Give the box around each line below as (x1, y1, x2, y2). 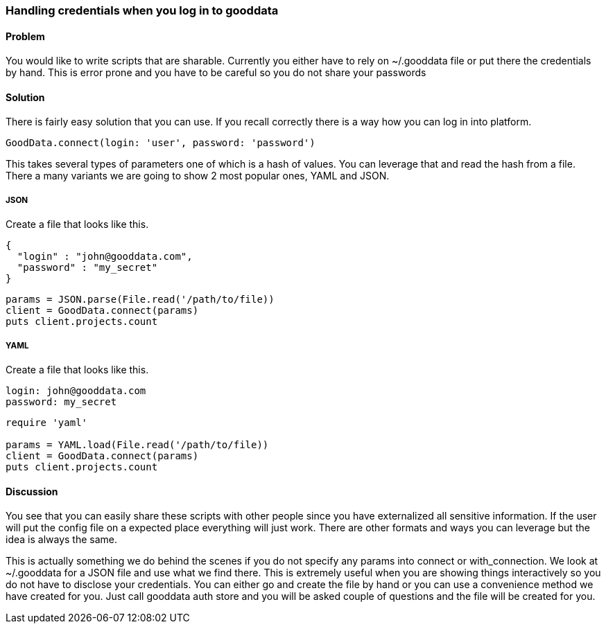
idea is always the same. (6, 533, 118, 546)
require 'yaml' (6, 417, 88, 428)
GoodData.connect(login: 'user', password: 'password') (6, 137, 315, 149)
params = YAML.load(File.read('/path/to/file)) (6, 439, 269, 450)
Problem (6, 30, 45, 42)
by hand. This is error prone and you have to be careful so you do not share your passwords (6, 67, 426, 79)
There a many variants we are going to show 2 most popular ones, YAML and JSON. (6, 170, 390, 182)
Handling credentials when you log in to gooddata (6, 3, 279, 17)
